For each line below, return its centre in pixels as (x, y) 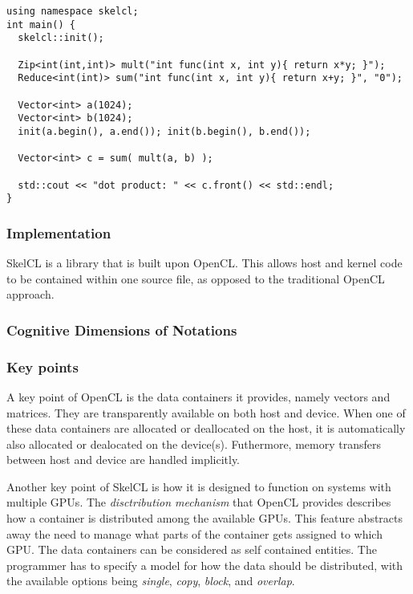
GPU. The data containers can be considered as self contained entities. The (192, 549)
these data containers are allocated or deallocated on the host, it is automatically (206, 428)
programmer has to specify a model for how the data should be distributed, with (205, 565)
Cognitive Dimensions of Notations (122, 330)
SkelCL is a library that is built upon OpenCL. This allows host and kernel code (204, 263)
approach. (30, 294)
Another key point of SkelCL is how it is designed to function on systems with (199, 486)
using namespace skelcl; (73, 11)
